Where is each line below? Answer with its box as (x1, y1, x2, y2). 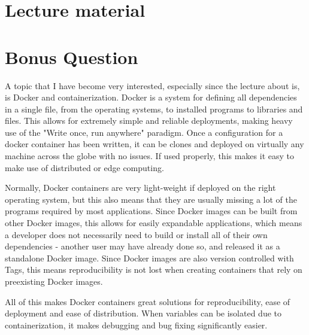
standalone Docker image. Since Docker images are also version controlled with (5, 251, 294, 264)
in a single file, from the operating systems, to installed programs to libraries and (5, 102, 303, 115)
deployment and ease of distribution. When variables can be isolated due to (5, 307, 282, 319)
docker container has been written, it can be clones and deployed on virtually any (5, 138, 304, 150)
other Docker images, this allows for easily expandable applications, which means (5, 217, 302, 229)
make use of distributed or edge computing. (5, 161, 164, 173)
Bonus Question (5, 44, 138, 69)
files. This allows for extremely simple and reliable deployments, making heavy (5, 114, 293, 127)
